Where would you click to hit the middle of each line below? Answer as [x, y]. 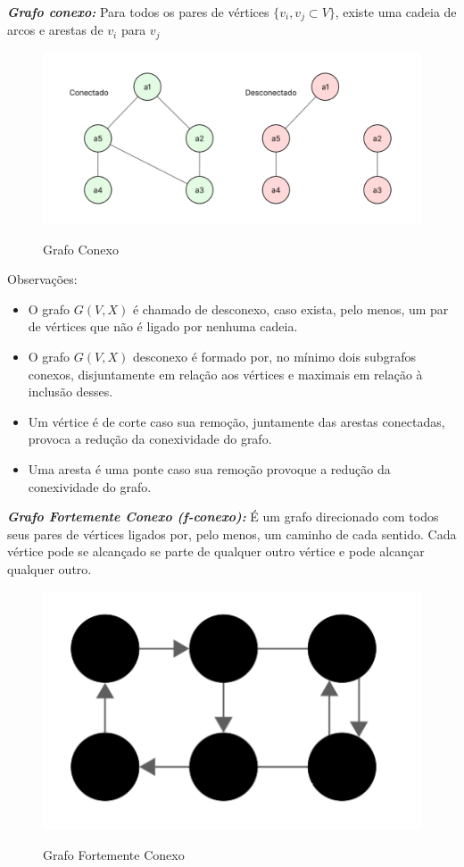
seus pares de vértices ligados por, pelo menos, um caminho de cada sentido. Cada [232, 534]
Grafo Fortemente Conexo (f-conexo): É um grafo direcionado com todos [223, 517]
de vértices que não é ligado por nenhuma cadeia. [163, 326]
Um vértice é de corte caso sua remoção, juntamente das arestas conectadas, [236, 421]
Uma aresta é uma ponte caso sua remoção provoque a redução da [209, 468]
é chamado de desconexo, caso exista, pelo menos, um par [290, 308]
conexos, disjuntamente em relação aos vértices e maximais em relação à [225, 374]
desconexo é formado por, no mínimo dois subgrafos [274, 356]
